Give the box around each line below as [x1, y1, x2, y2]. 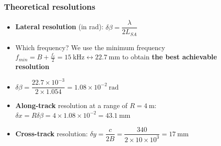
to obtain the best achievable [122, 52, 217, 62]
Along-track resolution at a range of [15, 100, 128, 110]
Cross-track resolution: [15, 128, 88, 138]
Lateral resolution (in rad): [15, 21, 103, 32]
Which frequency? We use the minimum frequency [15, 42, 165, 52]
